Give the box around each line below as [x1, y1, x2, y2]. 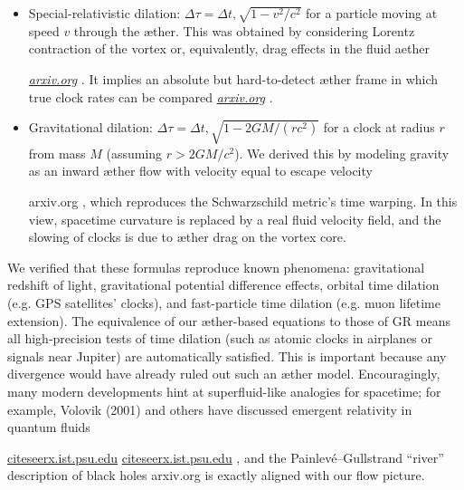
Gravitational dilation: [28, 118, 153, 137]
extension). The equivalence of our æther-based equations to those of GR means [7, 311, 450, 330]
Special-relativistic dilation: [28, 4, 181, 22]
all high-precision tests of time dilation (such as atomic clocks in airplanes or [7, 329, 433, 348]
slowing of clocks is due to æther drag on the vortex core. [28, 227, 346, 246]
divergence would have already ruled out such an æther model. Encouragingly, [7, 364, 440, 383]
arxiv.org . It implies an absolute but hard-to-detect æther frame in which [28, 69, 439, 88]
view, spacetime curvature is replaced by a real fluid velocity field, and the [28, 209, 441, 228]
